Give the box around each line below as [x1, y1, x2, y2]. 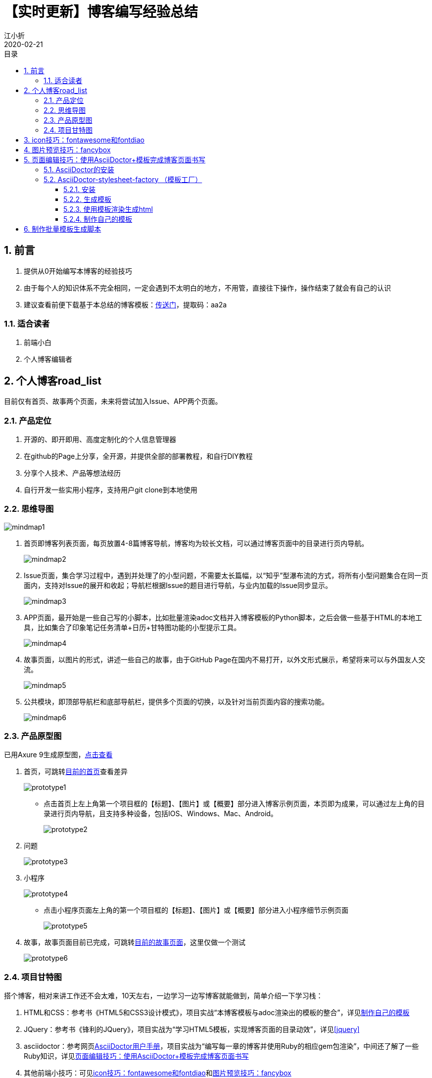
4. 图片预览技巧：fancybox [24, 145, 111, 154]
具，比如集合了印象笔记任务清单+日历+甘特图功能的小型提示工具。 [24, 623, 241, 632]
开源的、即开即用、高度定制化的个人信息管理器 [24, 435, 176, 443]
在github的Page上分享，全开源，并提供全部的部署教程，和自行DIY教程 [24, 451, 253, 460]
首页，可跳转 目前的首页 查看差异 [24, 767, 128, 776]
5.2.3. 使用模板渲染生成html [63, 204, 153, 213]
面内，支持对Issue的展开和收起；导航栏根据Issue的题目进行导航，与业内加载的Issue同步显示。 [24, 581, 332, 589]
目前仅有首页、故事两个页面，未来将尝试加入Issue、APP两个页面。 [4, 397, 222, 406]
